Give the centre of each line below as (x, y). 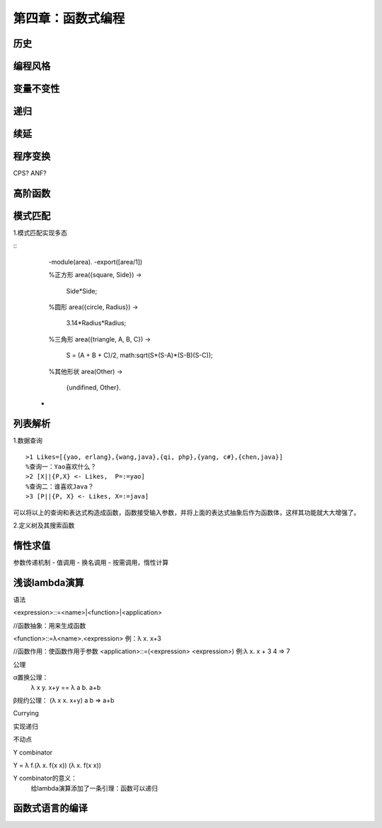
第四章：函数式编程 (69, 18)
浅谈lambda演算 (48, 582)
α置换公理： (31, 677)
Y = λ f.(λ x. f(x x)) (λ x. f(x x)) (57, 765)
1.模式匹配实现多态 (40, 233)
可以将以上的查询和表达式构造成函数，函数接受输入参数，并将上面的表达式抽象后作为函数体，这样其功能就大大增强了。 (186, 512)
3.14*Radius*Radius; (96, 323)
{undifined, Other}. (94, 387)
